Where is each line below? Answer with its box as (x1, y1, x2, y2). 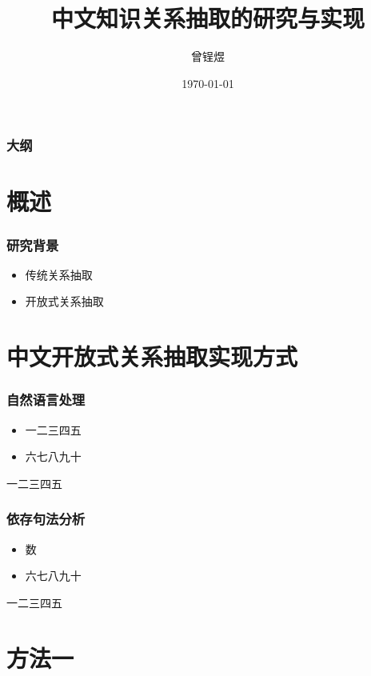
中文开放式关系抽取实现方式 (6, 340, 298, 373)
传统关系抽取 (25, 266, 93, 282)
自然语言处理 (6, 390, 86, 410)
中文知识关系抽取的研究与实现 (50, 2, 365, 34)
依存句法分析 (6, 509, 86, 529)
